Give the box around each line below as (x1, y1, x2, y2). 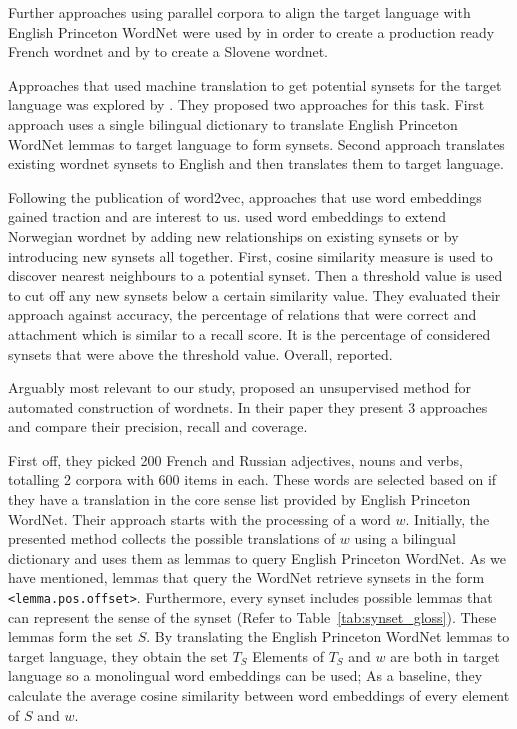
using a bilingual (354, 528, 456, 549)
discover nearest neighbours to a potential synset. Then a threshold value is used (8, 265, 503, 286)
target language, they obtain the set (8, 645, 228, 666)
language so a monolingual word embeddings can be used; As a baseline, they (8, 665, 483, 686)
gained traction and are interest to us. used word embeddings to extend (8, 206, 446, 227)
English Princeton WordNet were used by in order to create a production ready (8, 21, 495, 42)
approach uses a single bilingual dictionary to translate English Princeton (8, 113, 458, 134)
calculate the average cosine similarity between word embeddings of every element (8, 685, 510, 706)
